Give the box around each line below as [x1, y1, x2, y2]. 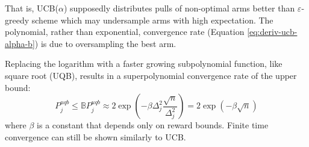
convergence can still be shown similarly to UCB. [5, 130, 186, 143]
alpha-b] [5, 37, 35, 49]
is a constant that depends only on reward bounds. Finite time [37, 119, 269, 131]
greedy [5, 13, 30, 26]
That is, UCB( [5, 2, 58, 14]
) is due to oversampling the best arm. [34, 37, 176, 49]
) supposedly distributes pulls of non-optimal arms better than [63, 2, 295, 14]
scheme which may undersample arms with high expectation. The [31, 13, 273, 26]
